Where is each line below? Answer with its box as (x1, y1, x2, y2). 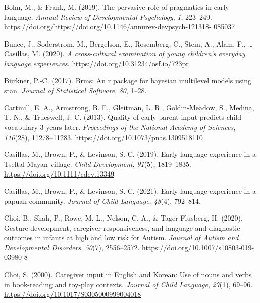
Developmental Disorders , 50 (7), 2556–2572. (4, 242, 140, 252)
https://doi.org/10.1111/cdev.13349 (4, 168, 114, 179)
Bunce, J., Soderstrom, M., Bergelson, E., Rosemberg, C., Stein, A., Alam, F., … (4, 38, 253, 49)
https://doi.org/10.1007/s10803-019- (142, 242, 254, 252)
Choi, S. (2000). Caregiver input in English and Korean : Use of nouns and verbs (4, 269, 252, 280)
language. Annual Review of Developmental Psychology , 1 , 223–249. (4, 11, 212, 22)
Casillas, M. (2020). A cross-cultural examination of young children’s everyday (4, 48, 245, 59)
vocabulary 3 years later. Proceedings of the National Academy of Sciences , (4, 121, 236, 132)
